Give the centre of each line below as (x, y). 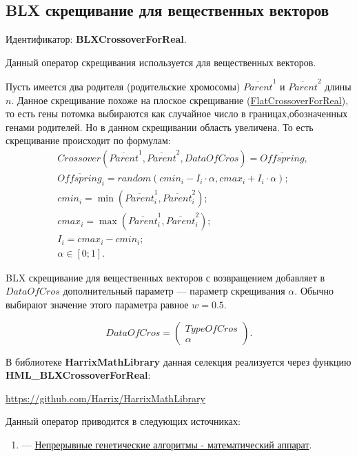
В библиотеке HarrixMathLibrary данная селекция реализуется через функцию (178, 361)
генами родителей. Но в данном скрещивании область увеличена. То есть (160, 127)
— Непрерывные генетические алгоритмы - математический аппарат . (167, 444)
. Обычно (314, 291)
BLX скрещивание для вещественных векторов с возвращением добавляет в (165, 277)
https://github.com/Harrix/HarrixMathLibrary (105, 398)
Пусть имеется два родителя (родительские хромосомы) (123, 87)
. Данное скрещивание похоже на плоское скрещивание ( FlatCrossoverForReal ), (180, 100)
